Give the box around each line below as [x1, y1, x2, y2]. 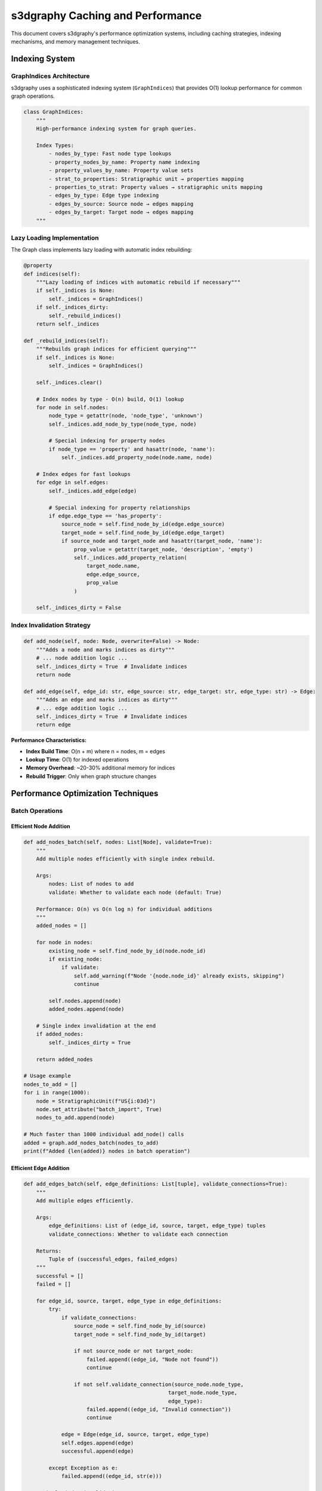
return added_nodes [36, 1056, 94, 1063]
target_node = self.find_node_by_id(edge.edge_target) [61, 529, 225, 536]
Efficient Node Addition [11, 823, 71, 830]
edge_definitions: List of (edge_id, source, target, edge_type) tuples [48, 1223, 266, 1229]
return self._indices [36, 321, 100, 327]
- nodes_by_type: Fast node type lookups [48, 150, 172, 157]
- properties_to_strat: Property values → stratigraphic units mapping [48, 184, 263, 190]
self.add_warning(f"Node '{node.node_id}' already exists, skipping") [73, 972, 285, 979]
